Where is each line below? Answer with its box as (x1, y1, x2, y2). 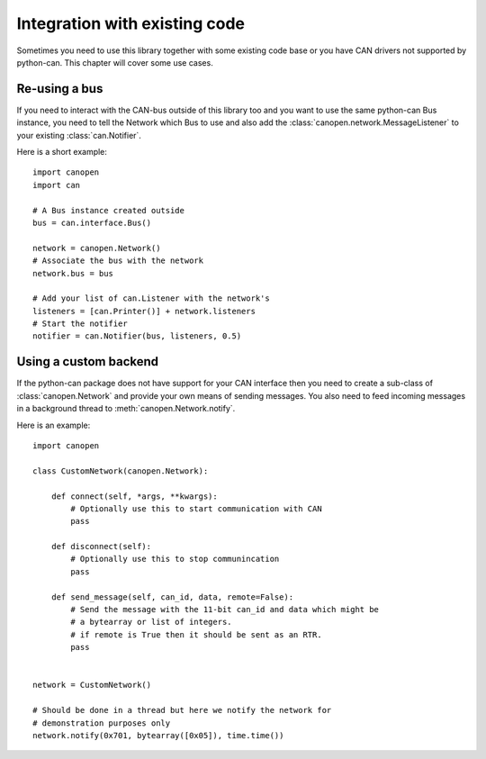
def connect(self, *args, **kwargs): (50, 491, 218, 501)
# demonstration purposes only (32, 718, 171, 728)
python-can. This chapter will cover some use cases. (16, 57, 213, 68)
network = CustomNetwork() (32, 680, 152, 691)
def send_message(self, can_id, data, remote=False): (50, 592, 294, 602)
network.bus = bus (32, 268, 114, 278)
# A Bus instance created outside (32, 205, 184, 215)
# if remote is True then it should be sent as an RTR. (70, 629, 323, 639)
